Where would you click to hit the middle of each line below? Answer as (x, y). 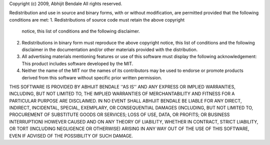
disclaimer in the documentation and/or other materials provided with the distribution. (110, 49)
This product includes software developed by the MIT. (77, 63)
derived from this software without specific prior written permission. (92, 77)
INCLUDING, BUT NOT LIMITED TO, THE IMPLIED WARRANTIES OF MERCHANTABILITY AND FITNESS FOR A (122, 94)
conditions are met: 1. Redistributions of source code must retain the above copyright (97, 19)
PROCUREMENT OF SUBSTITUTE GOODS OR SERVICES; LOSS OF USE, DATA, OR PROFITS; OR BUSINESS (119, 114)
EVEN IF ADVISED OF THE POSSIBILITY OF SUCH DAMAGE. (71, 135)
